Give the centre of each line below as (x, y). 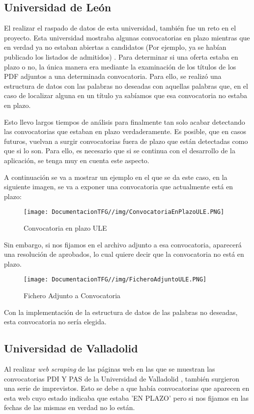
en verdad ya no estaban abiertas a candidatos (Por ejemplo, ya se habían (115, 47)
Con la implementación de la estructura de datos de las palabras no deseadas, (121, 312)
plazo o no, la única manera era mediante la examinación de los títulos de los (120, 66)
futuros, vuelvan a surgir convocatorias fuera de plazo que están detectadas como (126, 141)
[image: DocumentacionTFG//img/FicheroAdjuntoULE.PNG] (115, 280)
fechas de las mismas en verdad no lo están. (70, 407)
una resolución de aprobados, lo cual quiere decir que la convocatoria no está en (124, 254)
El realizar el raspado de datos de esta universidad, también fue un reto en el (120, 28)
